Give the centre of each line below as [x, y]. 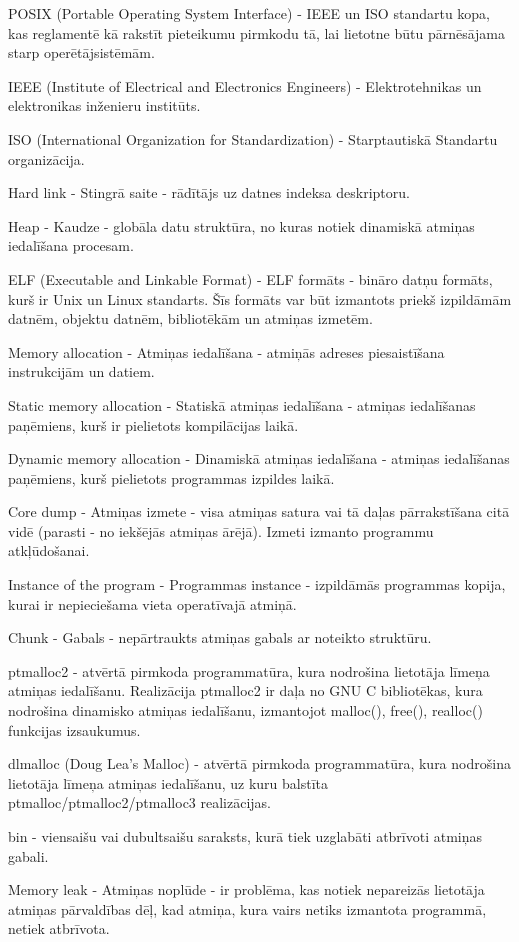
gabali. [28, 855]
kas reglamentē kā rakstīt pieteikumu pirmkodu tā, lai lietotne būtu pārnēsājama [257, 32]
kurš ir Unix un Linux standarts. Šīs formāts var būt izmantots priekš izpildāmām [260, 298]
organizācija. [46, 158]
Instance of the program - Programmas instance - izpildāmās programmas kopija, [257, 584]
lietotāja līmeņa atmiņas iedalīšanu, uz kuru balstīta [168, 782]
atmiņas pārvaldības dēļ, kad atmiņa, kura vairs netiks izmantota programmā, [247, 908]
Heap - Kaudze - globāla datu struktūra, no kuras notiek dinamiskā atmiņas [241, 225]
